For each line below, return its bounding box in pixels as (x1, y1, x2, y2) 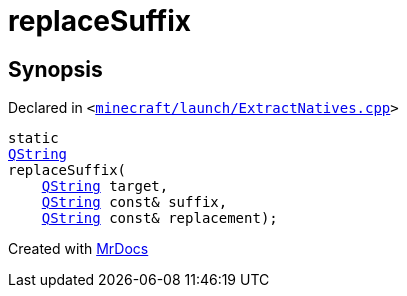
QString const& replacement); (41, 210, 278, 227)
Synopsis (8, 56, 103, 82)
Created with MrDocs (8, 240, 149, 258)
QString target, (41, 178, 169, 195)
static (8, 130, 59, 147)
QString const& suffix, (41, 194, 228, 211)
